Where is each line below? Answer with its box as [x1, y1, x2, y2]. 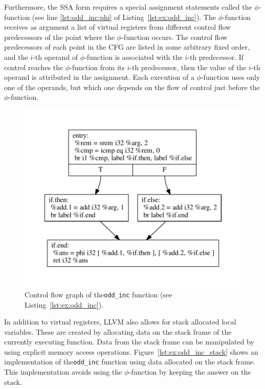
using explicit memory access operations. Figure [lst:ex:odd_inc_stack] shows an [4, 346, 258, 357]
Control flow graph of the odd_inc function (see [25, 289, 172, 299]
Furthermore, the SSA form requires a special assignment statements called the [4, 2, 252, 12]
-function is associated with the [84, 51, 183, 62]
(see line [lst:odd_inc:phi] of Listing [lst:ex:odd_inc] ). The [32, 11, 216, 22]
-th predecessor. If [187, 51, 244, 62]
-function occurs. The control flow [121, 31, 228, 42]
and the [4, 51, 28, 62]
